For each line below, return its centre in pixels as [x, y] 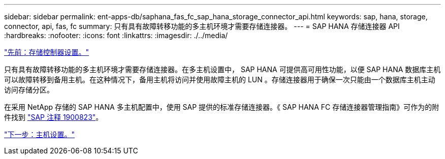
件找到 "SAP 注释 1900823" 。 [54, 117]
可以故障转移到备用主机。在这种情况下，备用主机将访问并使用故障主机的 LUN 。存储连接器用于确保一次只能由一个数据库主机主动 [220, 80]
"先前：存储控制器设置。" [47, 52]
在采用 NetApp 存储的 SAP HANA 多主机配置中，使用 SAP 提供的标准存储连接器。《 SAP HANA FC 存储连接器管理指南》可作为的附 [222, 107]
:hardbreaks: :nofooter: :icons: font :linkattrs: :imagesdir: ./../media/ [116, 35]
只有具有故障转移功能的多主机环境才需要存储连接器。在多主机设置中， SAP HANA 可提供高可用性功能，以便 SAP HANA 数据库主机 [222, 69]
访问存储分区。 [29, 90]
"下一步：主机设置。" [40, 134]
